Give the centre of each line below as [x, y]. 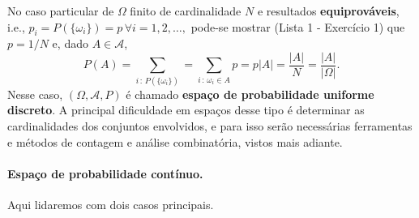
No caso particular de [61, 11]
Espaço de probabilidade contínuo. [105, 173]
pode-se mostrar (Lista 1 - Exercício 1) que [298, 26]
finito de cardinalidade [186, 11]
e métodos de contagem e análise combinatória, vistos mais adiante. [175, 141]
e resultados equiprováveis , [328, 11]
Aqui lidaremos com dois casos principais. [111, 204]
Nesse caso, [35, 94]
